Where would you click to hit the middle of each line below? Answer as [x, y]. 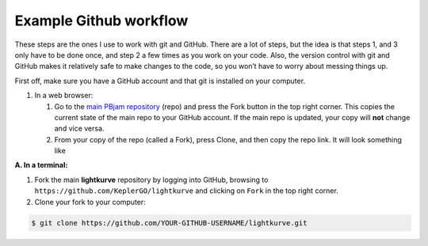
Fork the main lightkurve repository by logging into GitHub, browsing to [151, 180]
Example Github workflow [101, 21]
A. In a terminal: [41, 165]
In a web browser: [64, 96]
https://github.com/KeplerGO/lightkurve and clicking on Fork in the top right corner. [186, 191]
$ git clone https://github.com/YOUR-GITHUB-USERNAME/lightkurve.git [169, 223]
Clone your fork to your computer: [90, 202]
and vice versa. [79, 129]
